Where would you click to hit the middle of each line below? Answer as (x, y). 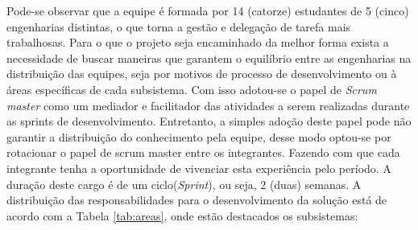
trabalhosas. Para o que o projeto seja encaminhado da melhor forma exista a (198, 42)
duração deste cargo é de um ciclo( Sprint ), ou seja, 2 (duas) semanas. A (184, 184)
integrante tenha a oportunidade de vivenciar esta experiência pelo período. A (199, 168)
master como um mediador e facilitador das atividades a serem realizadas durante (208, 105)
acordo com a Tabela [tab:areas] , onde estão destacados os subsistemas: (182, 215)
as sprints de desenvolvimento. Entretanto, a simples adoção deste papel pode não (209, 121)
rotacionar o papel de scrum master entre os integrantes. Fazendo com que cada (203, 152)
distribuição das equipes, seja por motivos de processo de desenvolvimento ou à (202, 74)
